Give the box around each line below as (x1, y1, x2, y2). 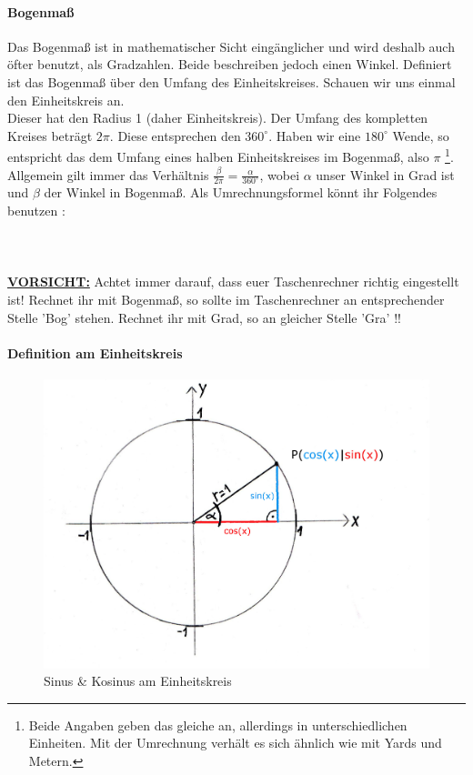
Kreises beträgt (7, 126, 93, 145)
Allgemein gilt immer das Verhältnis (7, 165, 209, 184)
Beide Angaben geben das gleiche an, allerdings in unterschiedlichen (28, 715, 408, 734)
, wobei (259, 165, 300, 184)
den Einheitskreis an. (7, 90, 125, 109)
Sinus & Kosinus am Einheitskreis (44, 671, 232, 690)
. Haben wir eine (268, 126, 361, 145)
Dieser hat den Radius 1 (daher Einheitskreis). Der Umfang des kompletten (7, 108, 428, 127)
